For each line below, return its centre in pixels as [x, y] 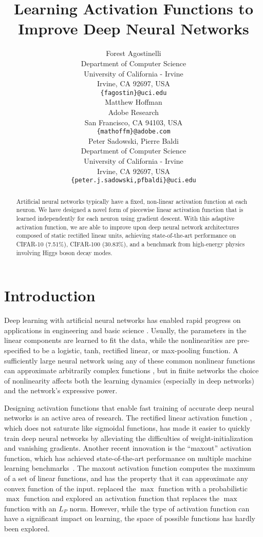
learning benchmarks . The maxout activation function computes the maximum [130, 468]
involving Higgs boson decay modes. [64, 252]
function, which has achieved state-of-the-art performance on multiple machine [128, 458]
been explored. [27, 529]
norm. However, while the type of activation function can [159, 508]
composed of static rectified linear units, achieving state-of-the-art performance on [126, 235]
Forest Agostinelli [134, 53]
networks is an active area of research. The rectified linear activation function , [128, 418]
